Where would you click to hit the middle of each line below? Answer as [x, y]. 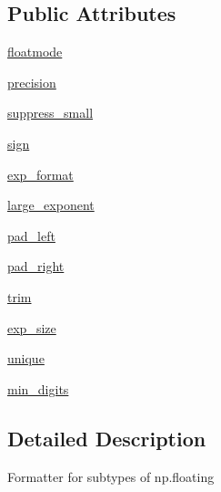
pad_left [31, 235]
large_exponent [51, 205]
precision [32, 82]
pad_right [36, 266]
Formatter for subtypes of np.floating [111, 476]
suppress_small [50, 113]
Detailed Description [107, 438]
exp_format [40, 174]
